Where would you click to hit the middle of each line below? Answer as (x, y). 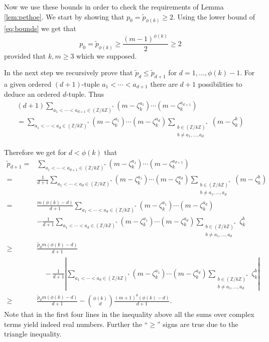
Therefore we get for (35, 152)
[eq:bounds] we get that (40, 28)
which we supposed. (107, 55)
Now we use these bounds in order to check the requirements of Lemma (114, 7)
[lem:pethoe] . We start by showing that (64, 16)
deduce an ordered (32, 94)
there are (164, 83)
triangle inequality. (33, 334)
